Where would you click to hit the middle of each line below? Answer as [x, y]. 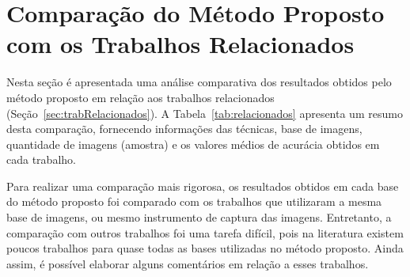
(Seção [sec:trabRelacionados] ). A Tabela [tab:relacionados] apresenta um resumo [205, 113]
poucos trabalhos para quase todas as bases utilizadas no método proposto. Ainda [205, 248]
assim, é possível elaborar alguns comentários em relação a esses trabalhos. [188, 263]
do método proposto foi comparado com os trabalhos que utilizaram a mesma [194, 201]
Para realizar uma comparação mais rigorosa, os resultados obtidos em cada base [203, 186]
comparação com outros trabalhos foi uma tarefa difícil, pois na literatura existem [205, 232]
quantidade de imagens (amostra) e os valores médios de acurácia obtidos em [193, 144]
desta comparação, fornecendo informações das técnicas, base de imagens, [184, 129]
